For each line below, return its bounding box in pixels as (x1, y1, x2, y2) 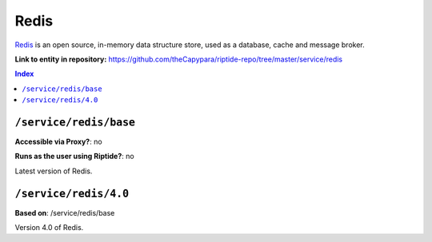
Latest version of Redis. (14, 166, 93, 176)
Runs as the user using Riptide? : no (14, 152, 135, 161)
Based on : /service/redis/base (14, 208, 115, 217)
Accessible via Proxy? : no (14, 137, 103, 147)
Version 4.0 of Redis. (14, 223, 84, 232)
